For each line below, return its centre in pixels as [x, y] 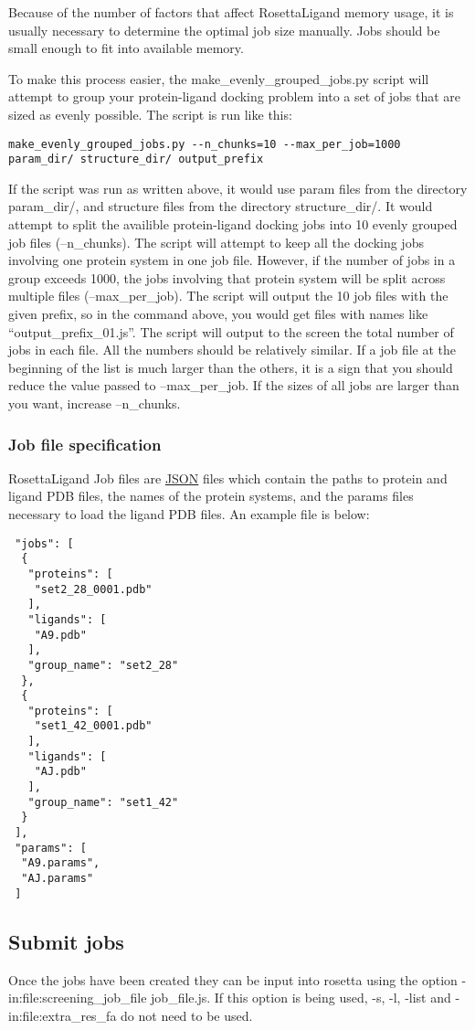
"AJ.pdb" [60, 772]
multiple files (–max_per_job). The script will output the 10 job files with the [228, 296]
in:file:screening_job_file [78, 998]
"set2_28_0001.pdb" [93, 589]
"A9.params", [61, 863]
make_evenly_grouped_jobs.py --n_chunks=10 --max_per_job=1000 [205, 144]
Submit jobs [66, 941]
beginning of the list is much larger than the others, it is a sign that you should [231, 367]
